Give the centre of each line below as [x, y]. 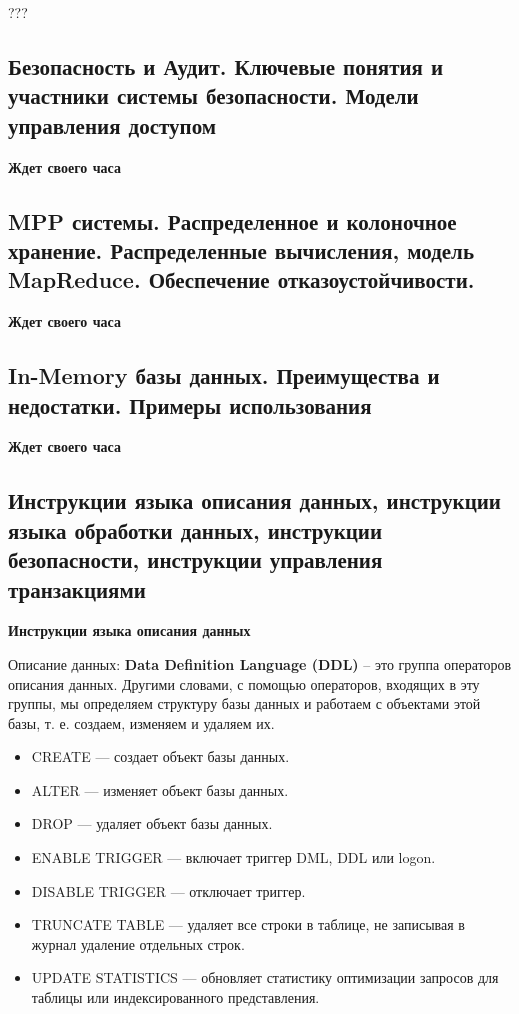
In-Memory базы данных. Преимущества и [224, 375]
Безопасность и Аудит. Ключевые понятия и [226, 65]
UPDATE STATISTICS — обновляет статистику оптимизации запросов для [265, 977]
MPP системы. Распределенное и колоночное [232, 220]
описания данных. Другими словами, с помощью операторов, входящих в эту [244, 683]
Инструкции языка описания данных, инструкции [254, 500]
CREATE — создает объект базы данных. [160, 756]
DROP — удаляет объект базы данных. [152, 823]
